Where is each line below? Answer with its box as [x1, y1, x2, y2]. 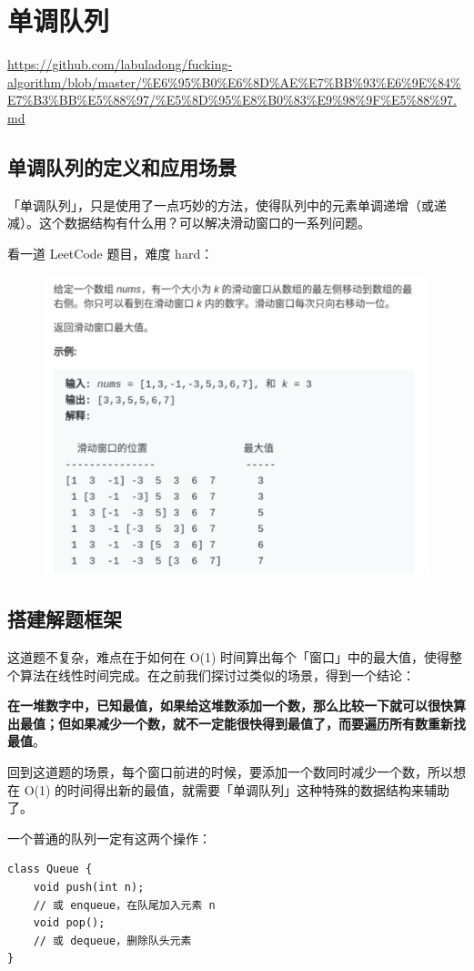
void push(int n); [33, 880, 145, 894]
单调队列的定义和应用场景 [7, 152, 237, 180]
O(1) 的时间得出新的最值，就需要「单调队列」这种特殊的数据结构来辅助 [24, 780, 450, 799]
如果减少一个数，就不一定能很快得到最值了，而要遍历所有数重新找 [70, 713, 466, 732]
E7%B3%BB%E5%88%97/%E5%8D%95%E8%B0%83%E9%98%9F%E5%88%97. [7, 90, 457, 109]
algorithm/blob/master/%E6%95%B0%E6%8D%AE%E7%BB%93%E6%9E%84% [7, 72, 461, 91]
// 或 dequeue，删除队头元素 [33, 934, 192, 947]
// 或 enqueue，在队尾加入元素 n [33, 898, 216, 912]
